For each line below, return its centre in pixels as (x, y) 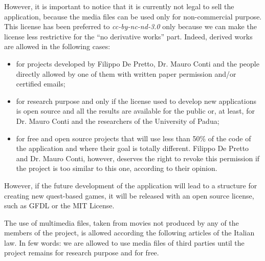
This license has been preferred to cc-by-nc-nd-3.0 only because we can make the (130, 26)
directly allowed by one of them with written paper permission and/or (126, 73)
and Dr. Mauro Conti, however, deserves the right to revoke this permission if (138, 158)
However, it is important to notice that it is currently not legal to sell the (119, 6)
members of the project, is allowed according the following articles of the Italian (129, 233)
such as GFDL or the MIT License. (59, 205)
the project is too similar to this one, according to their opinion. (117, 168)
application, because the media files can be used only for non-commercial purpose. (133, 16)
